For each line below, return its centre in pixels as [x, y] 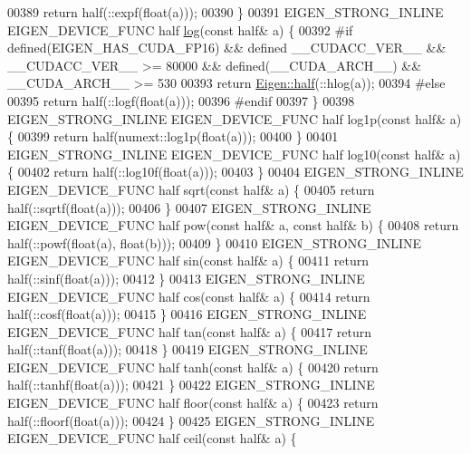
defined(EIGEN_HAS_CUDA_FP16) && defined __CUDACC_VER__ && [227, 48]
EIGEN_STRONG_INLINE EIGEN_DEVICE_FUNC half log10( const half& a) [234, 154]
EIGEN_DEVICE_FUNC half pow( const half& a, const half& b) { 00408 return [233, 225]
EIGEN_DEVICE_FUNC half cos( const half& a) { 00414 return [189, 296]
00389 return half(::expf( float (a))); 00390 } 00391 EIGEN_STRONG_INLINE [226, 12]
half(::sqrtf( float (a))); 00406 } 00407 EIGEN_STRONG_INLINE [189, 207]
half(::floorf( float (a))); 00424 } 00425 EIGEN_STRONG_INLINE [191, 420]
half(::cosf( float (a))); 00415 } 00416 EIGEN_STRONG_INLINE [187, 314]
